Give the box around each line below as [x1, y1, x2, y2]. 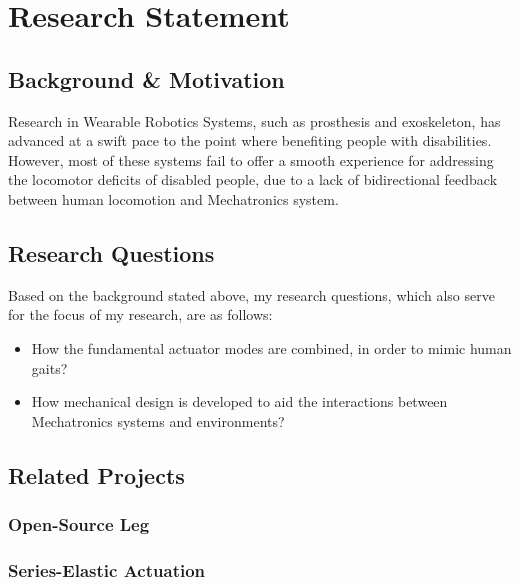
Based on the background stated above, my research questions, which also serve [8, 284, 495, 305]
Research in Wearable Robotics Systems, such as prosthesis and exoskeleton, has [8, 110, 501, 131]
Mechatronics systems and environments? [31, 410, 285, 431]
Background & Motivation [8, 63, 285, 94]
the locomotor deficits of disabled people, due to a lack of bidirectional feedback [8, 169, 498, 190]
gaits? [31, 357, 68, 378]
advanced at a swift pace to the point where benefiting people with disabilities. [8, 130, 492, 151]
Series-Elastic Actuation [8, 557, 206, 582]
